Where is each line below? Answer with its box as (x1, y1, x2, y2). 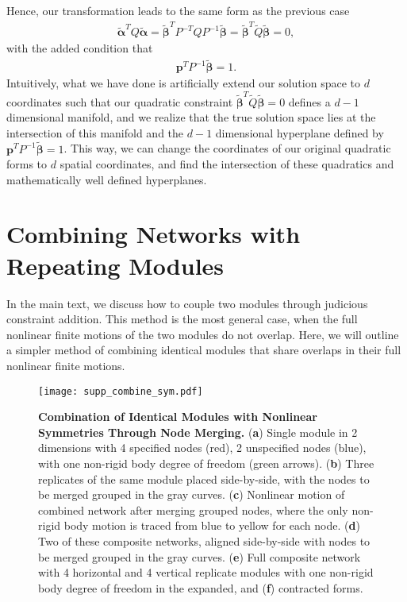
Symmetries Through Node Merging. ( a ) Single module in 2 (38, 423, 358, 440)
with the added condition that (6, 40, 153, 56)
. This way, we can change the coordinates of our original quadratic (63, 140, 391, 156)
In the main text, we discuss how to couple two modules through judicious (6, 295, 368, 311)
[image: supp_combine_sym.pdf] (38, 385, 203, 397)
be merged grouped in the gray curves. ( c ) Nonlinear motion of (38, 486, 345, 503)
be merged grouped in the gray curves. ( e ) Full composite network (38, 548, 361, 565)
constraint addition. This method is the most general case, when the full (6, 311, 358, 327)
